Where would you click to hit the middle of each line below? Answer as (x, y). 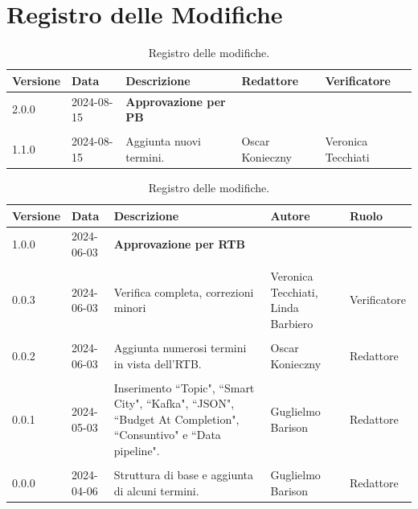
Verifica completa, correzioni (184, 291)
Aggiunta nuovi (163, 141)
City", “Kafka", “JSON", (174, 403)
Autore (290, 215)
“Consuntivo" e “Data (167, 435)
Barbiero (292, 323)
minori (130, 308)
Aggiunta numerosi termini (180, 347)
